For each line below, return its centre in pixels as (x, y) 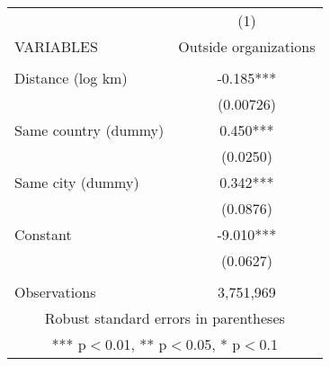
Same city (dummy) (77, 182)
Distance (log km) (71, 78)
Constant (43, 234)
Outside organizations (247, 46)
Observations (55, 292)
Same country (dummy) (89, 130)
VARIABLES (56, 46)
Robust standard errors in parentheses (165, 318)
